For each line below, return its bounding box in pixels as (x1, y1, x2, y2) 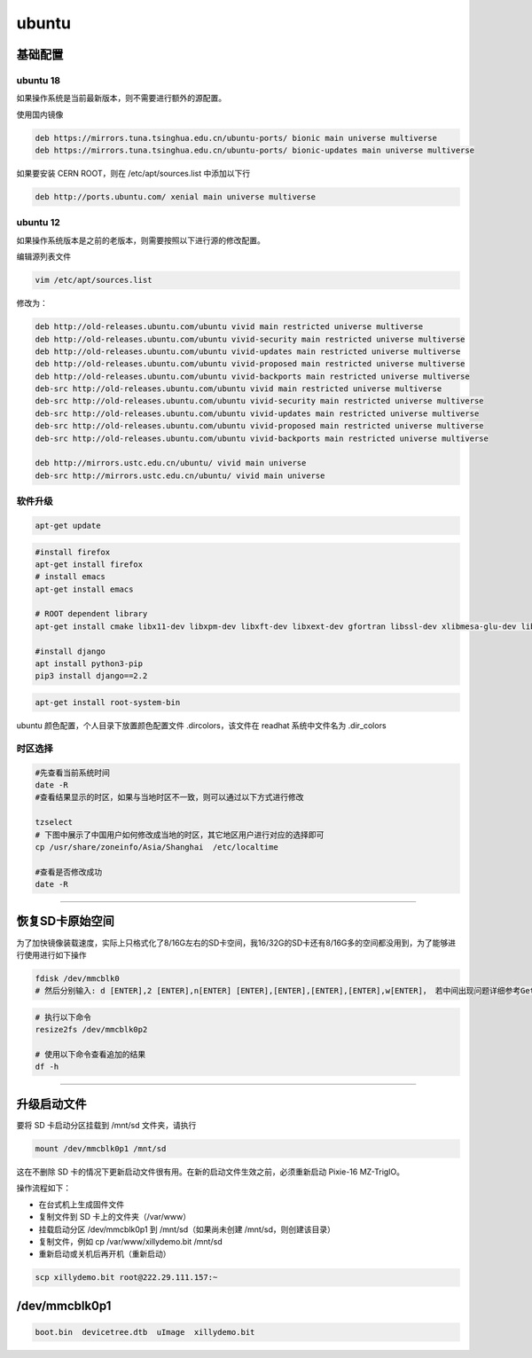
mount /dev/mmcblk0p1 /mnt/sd (35, 1143, 167, 1153)
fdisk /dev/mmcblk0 (35, 973, 120, 984)
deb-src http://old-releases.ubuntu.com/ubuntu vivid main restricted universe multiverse (35, 384, 442, 394)
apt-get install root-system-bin (35, 697, 181, 708)
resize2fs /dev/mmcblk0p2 (35, 1024, 148, 1035)
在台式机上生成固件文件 (38, 1198, 124, 1210)
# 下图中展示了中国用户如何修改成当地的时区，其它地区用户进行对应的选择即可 (35, 829, 325, 840)
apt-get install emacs (35, 584, 134, 594)
